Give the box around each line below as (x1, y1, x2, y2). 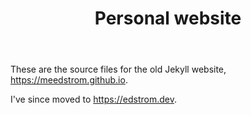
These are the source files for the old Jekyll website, (10, 63, 227, 76)
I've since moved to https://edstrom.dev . (10, 93, 177, 106)
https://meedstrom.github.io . (10, 74, 128, 86)
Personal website (94, 7, 242, 30)
